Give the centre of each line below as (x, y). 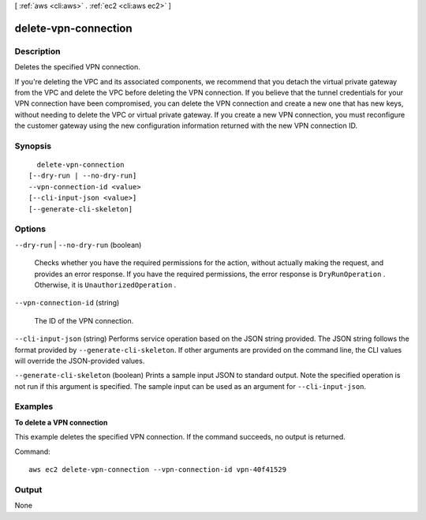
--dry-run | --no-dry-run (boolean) (78, 245)
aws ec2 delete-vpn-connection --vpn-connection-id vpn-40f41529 (158, 469)
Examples (34, 406)
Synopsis (33, 146)
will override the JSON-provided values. (80, 361)
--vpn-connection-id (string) (67, 303)
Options (30, 229)
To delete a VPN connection (61, 422)
